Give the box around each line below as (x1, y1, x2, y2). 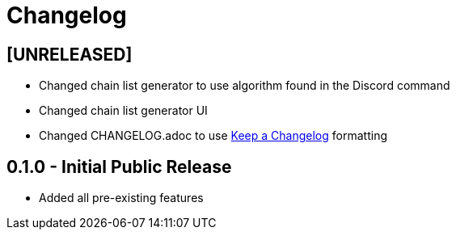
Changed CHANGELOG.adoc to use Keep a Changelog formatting (39, 129, 387, 143)
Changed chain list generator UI (39, 103, 208, 118)
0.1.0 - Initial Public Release (6, 156, 232, 177)
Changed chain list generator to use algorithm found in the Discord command (39, 78, 450, 93)
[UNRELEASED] (6, 44, 133, 65)
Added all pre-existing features (39, 191, 204, 205)
